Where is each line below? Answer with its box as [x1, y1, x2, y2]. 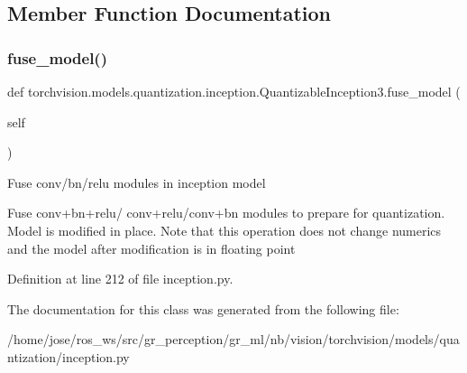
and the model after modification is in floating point [7, 238, 296, 257]
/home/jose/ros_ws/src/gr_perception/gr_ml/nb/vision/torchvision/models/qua [7, 330, 460, 349]
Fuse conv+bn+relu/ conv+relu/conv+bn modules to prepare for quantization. [7, 203, 445, 222]
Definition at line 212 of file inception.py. [7, 269, 233, 288]
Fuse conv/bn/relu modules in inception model [7, 173, 266, 191]
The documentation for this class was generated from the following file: [7, 299, 399, 318]
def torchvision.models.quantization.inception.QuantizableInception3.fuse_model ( [7, 82, 461, 100]
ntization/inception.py [7, 347, 130, 366]
